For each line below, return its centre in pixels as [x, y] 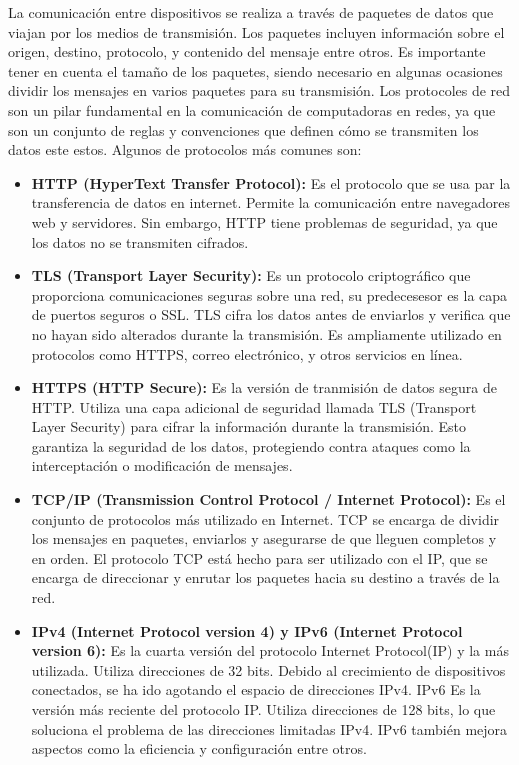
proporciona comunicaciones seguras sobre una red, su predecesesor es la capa [269, 294]
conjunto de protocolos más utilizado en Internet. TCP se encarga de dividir [265, 518]
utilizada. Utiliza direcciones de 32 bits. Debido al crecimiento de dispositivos [268, 669]
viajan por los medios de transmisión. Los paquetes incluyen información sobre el [256, 31]
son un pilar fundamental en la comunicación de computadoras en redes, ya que [252, 109]
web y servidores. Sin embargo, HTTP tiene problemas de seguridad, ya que [264, 221]
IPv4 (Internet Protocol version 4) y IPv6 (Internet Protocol [247, 630]
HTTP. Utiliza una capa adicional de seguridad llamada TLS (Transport [254, 406]
